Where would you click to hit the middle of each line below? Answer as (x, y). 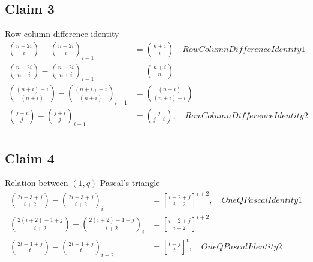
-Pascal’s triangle (129, 183)
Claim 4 (30, 158)
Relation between (37, 183)
